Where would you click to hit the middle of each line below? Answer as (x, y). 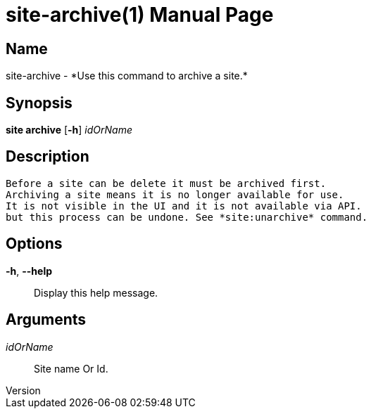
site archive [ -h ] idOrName (69, 130)
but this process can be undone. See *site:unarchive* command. (187, 217)
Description (48, 157)
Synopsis (39, 103)
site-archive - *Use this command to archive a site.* (127, 76)
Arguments (46, 320)
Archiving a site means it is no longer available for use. (175, 194)
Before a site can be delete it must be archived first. (166, 183)
